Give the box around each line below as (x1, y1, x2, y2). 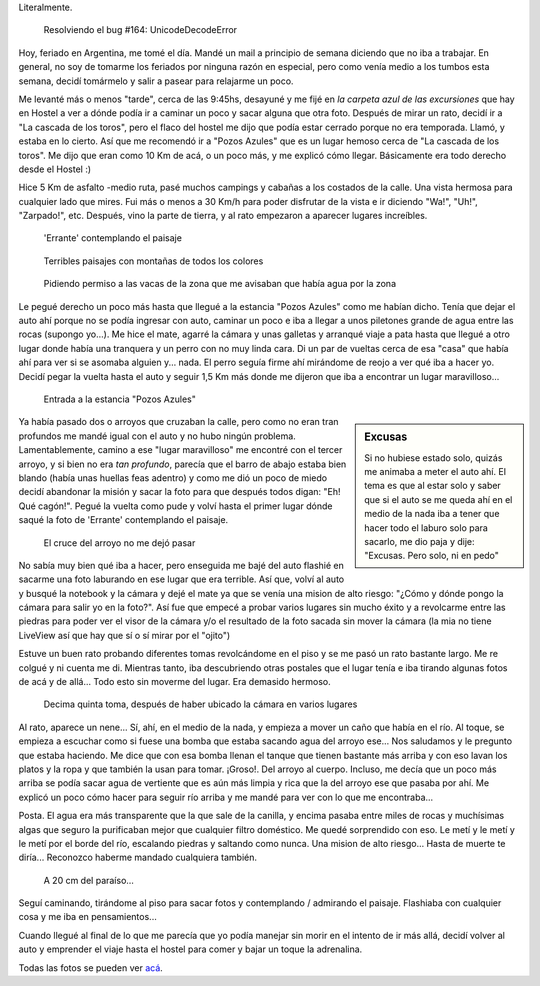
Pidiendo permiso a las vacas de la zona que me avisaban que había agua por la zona (43, 278, 397, 290)
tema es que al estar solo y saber (364, 480, 502, 492)
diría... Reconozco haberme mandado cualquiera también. (18, 851, 258, 864)
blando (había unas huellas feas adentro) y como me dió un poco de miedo (18, 471, 328, 484)
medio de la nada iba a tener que (364, 508, 500, 520)
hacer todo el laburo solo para (364, 521, 489, 534)
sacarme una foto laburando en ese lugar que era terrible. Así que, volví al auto (18, 573, 345, 585)
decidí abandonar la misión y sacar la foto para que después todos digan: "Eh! (18, 486, 341, 498)
